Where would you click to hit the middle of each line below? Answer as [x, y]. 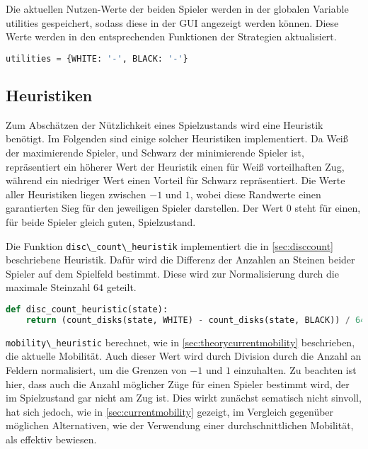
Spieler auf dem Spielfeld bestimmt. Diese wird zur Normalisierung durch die [172, 273]
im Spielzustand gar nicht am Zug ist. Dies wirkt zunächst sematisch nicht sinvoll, [184, 398]
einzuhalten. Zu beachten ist [295, 370]
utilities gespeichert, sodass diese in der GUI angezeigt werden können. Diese [172, 22]
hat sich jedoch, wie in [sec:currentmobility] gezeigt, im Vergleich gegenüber [170, 411]
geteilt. [121, 287]
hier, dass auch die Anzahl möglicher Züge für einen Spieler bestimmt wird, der [178, 383]
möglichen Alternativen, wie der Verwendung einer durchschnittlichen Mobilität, [180, 425]
